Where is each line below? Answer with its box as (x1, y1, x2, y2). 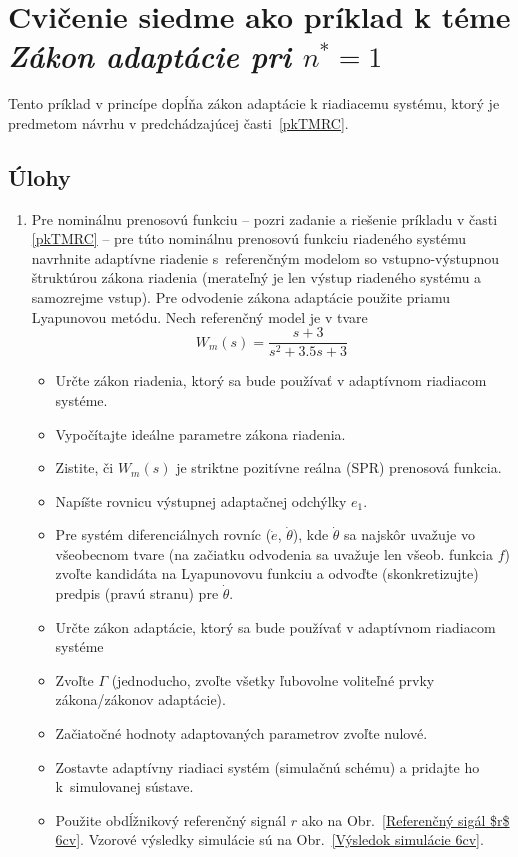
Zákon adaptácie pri (8, 35, 292, 77)
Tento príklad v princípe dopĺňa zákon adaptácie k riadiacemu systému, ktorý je (8, 93, 500, 114)
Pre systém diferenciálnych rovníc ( (55, 524, 272, 545)
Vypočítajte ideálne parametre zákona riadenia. (55, 423, 346, 444)
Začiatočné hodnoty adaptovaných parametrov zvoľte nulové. (55, 723, 428, 744)
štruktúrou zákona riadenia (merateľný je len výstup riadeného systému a (31, 267, 482, 288)
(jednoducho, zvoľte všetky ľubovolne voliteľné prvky (111, 669, 435, 690)
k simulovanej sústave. (55, 776, 194, 797)
